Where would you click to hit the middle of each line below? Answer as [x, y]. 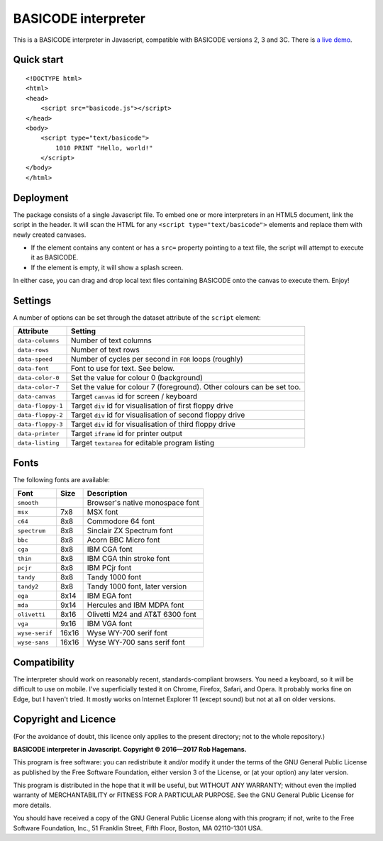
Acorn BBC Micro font [123, 540]
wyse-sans [33, 642]
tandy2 [28, 586]
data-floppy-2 [40, 415]
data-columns [38, 340]
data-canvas [37, 396]
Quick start [38, 60]
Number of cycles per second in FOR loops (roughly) [157, 360]
